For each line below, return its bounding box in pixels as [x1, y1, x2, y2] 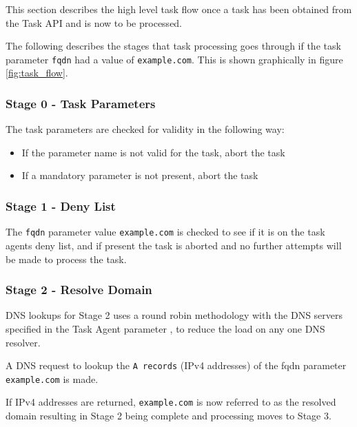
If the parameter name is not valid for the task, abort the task [21, 145, 285, 159]
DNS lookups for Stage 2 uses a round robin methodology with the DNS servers [6, 308, 343, 322]
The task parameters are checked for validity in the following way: [6, 122, 285, 136]
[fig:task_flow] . [6, 65, 68, 80]
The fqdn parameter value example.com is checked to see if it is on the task [6, 225, 325, 239]
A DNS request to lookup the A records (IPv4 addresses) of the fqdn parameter [6, 358, 347, 373]
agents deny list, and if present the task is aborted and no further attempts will [6, 238, 342, 252]
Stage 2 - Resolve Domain [6, 281, 152, 298]
